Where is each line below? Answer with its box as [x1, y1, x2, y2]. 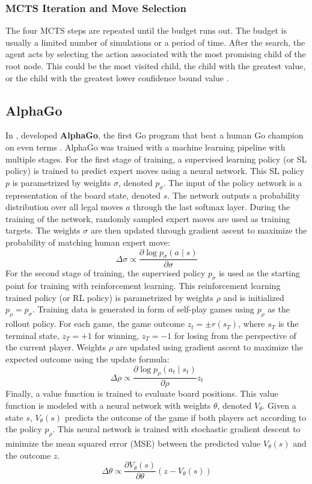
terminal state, [5, 329, 60, 341]
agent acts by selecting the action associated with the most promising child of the [5, 48, 306, 60]
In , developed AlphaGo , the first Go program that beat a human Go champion [5, 129, 304, 141]
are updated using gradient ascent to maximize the [115, 341, 303, 353]
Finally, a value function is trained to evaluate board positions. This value [5, 387, 278, 400]
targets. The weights [5, 224, 81, 237]
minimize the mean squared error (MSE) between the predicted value [5, 436, 261, 449]
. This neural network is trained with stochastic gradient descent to [52, 423, 301, 435]
